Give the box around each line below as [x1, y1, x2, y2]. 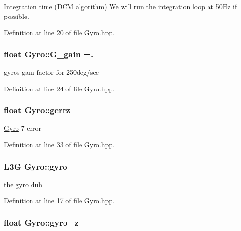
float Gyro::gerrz [4, 104, 70, 116]
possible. [4, 11, 29, 21]
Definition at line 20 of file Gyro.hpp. [4, 27, 114, 37]
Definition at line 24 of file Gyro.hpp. [4, 83, 114, 93]
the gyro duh [4, 179, 43, 189]
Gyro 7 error [4, 123, 41, 133]
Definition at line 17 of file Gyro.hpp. [4, 195, 114, 206]
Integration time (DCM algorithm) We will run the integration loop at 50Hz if [4, 1, 237, 11]
